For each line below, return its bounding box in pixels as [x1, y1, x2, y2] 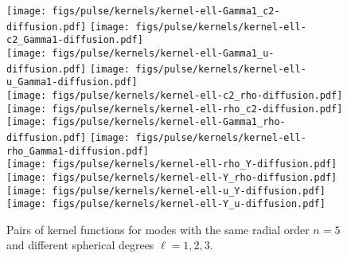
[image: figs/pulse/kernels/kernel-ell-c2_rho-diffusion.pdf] [6, 89, 343, 101]
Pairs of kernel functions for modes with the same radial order [6, 221, 310, 237]
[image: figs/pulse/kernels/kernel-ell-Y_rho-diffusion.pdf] [6, 171, 337, 183]
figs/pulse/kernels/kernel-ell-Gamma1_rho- [52, 116, 286, 128]
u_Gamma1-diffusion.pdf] [6, 76, 138, 88]
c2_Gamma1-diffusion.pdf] [6, 34, 143, 46]
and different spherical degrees [6, 236, 154, 253]
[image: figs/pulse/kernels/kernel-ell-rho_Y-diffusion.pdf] [6, 158, 337, 170]
